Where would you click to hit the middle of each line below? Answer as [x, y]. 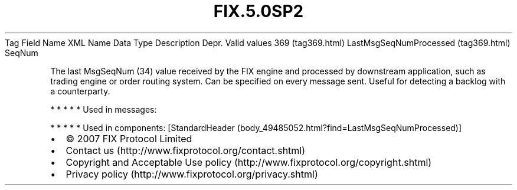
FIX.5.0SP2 [258, 11]
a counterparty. [80, 91]
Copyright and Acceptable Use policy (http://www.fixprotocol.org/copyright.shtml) [249, 162]
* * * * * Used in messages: [104, 109]
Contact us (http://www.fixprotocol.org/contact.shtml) [186, 150]
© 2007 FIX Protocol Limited [129, 138]
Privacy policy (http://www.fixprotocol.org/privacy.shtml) [192, 174]
